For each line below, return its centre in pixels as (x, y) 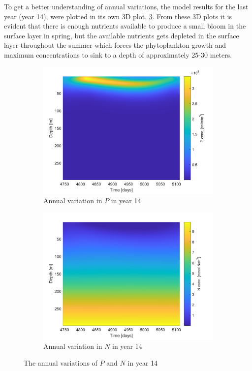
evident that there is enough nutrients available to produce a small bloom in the (125, 26)
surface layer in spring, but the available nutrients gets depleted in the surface (122, 35)
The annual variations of (61, 362)
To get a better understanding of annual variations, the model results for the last (126, 6)
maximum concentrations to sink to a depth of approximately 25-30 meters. (118, 54)
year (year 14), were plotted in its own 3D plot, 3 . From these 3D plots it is (118, 16)
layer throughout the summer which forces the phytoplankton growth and (115, 45)
